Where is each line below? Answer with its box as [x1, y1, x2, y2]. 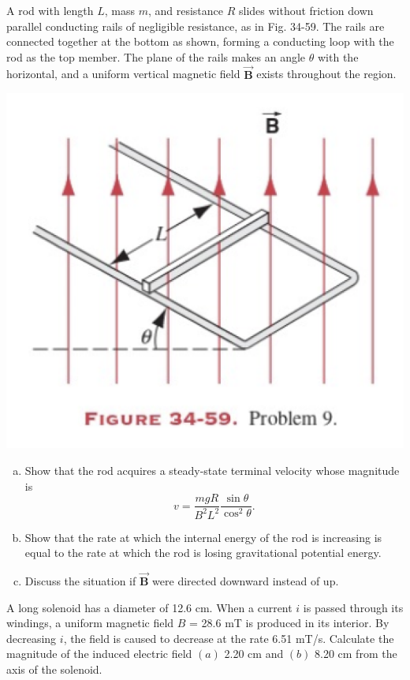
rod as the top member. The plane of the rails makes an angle [6, 48, 306, 65]
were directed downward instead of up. [152, 573, 339, 589]
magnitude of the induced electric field [6, 645, 192, 662]
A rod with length [6, 2, 94, 18]
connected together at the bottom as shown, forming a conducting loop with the [6, 33, 394, 50]
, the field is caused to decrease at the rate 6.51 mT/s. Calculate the [63, 630, 394, 646]
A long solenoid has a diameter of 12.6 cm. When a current [6, 599, 293, 615]
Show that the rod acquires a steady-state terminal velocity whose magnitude [24, 462, 400, 479]
